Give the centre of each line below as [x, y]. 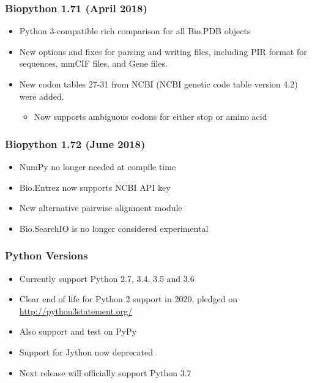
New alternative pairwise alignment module [101, 208]
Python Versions [46, 255]
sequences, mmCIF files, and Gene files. [93, 63]
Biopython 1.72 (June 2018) [75, 143]
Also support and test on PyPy [78, 331]
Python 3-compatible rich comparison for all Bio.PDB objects [135, 31]
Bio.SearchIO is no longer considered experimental [114, 228]
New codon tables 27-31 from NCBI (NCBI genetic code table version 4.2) [158, 84]
